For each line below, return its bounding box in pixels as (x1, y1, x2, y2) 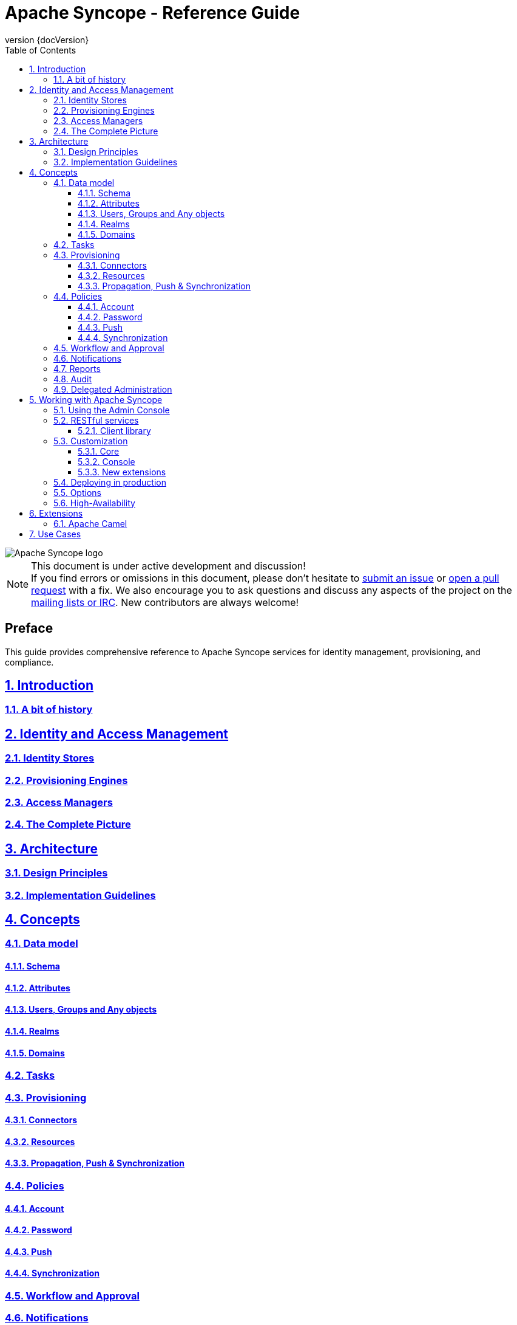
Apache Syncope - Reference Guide (5, 2, 300, 23)
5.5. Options (53, 487, 101, 498)
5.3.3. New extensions (78, 466, 166, 477)
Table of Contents (5, 44, 76, 55)
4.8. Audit (53, 373, 92, 384)
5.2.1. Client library (78, 425, 151, 436)
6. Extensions (29, 508, 83, 518)
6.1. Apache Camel (53, 518, 127, 529)
